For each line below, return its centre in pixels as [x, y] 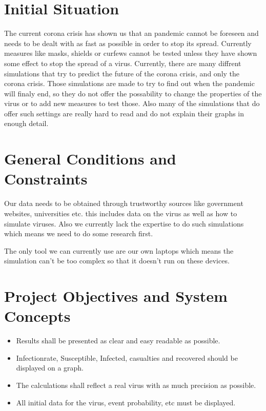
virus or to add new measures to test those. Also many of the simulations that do [132, 103]
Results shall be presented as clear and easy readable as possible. [118, 341]
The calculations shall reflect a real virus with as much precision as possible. [136, 385]
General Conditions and [90, 159]
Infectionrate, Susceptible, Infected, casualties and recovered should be [127, 357]
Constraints [46, 179]
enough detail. [26, 123]
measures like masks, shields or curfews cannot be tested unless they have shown [131, 53]
